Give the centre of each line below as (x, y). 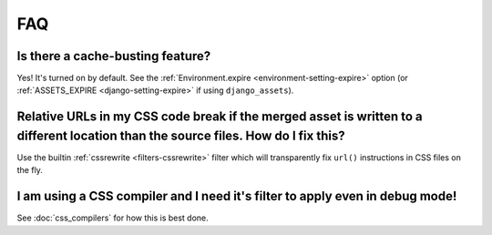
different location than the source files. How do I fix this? (181, 135)
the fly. (30, 170)
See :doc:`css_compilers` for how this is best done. (113, 218)
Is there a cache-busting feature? (114, 56)
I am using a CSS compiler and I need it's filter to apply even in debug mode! (237, 196)
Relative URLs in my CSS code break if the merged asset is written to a (220, 117)
